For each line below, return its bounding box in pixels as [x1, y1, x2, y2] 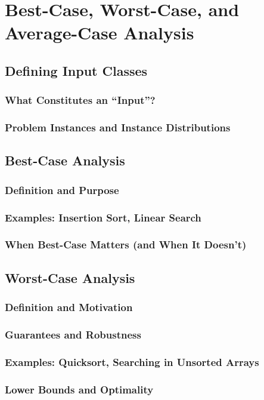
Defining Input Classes [5, 61, 148, 79]
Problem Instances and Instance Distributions [5, 120, 231, 135]
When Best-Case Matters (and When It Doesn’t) [5, 237, 247, 252]
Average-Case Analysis [5, 20, 194, 45]
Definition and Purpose [5, 182, 119, 197]
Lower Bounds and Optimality [5, 381, 154, 396]
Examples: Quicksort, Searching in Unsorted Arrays [5, 354, 259, 369]
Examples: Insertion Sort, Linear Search [5, 210, 201, 224]
